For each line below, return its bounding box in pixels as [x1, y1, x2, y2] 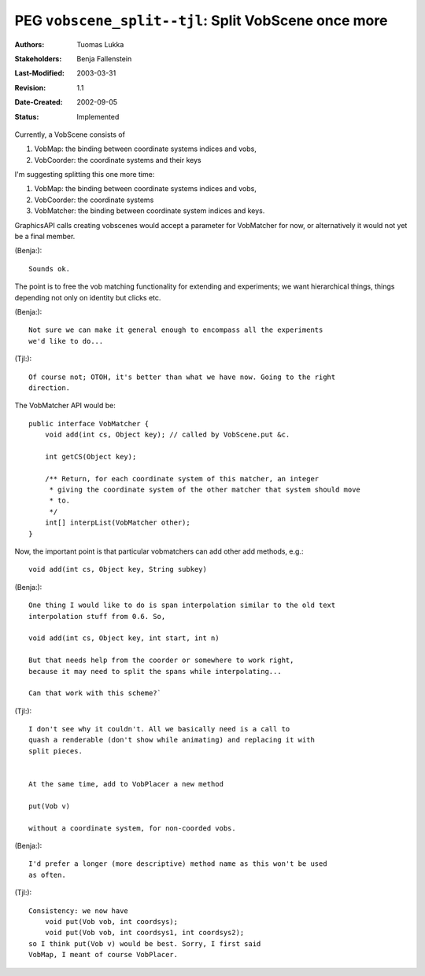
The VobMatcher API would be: [14, 401, 116, 411]
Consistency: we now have [28, 906, 129, 915]
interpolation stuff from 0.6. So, [28, 612, 166, 621]
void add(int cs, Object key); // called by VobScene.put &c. [44, 430, 290, 440]
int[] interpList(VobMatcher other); [44, 518, 190, 527]
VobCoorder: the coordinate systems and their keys [34, 155, 201, 164]
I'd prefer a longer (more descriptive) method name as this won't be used [28, 860, 327, 868]
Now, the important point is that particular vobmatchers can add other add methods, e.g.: [14, 547, 304, 556]
